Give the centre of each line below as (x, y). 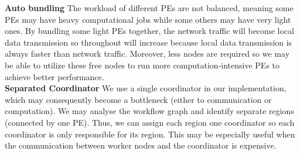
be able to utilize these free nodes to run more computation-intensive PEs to (142, 65)
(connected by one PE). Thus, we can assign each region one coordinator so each (150, 122)
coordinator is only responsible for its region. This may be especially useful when (150, 134)
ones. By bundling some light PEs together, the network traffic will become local (150, 31)
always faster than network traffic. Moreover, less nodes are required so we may (147, 54)
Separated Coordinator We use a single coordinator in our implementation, (146, 88)
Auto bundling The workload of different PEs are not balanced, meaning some (149, 8)
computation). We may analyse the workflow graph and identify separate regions (149, 111)
